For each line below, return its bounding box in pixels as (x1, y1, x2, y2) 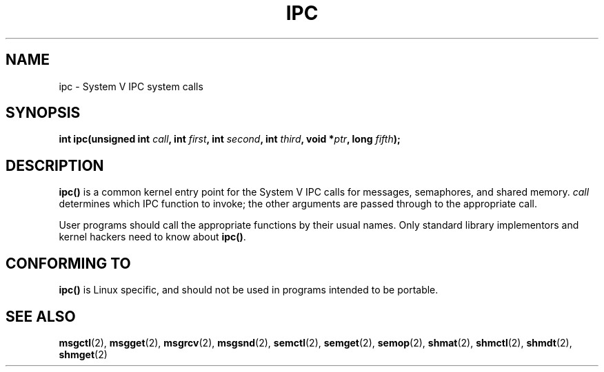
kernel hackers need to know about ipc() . (59, 231, 246, 243)
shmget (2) (59, 348, 108, 360)
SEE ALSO (6, 307, 76, 325)
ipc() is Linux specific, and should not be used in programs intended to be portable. (59, 284, 439, 296)
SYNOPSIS (6, 104, 81, 122)
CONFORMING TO (6, 254, 131, 272)
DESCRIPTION (6, 156, 104, 174)
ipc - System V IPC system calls (59, 80, 203, 92)
